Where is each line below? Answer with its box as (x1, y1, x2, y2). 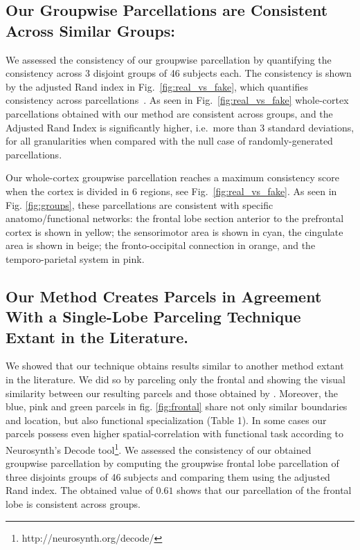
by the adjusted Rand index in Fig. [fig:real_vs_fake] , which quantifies (6, 79, 309, 93)
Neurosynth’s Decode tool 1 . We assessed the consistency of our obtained (6, 441, 312, 457)
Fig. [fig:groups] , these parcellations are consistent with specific (6, 197, 273, 212)
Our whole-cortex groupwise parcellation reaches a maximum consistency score (6, 170, 340, 185)
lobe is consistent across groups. (6, 497, 141, 511)
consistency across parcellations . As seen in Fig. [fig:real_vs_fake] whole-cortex (6, 93, 349, 107)
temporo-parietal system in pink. (6, 251, 145, 266)
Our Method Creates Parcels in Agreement (6, 285, 322, 306)
